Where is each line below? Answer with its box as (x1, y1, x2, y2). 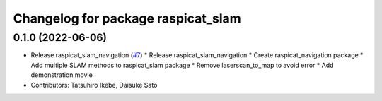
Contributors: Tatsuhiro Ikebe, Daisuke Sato (30, 81, 158, 89)
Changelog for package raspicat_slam (13, 11, 242, 26)
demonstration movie (30, 71, 93, 79)
